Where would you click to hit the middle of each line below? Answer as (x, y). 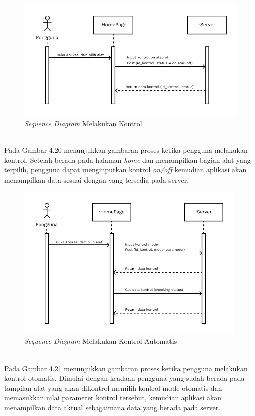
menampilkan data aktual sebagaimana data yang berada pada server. (112, 407)
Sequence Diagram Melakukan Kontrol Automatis (101, 341)
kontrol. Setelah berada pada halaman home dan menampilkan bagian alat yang (127, 160)
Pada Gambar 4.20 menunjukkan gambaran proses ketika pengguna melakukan (126, 150)
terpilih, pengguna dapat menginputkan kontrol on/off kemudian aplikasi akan (125, 170)
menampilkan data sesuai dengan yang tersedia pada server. (97, 179)
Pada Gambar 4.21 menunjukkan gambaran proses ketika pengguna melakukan (126, 368)
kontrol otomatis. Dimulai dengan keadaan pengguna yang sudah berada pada (124, 378)
